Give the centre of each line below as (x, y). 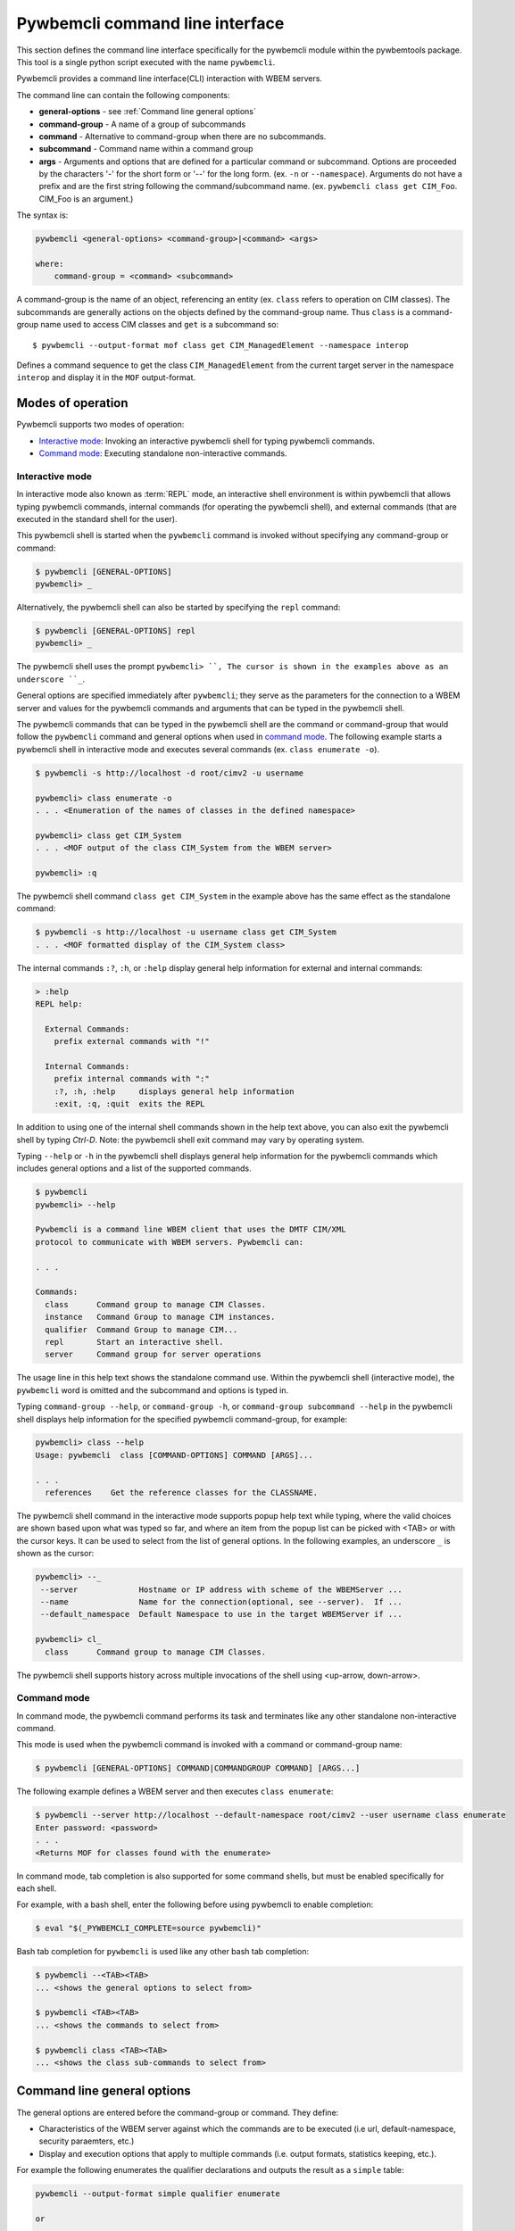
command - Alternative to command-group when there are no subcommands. (183, 136)
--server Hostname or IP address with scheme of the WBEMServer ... (222, 1589)
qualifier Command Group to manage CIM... (141, 1329)
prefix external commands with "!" (132, 1041)
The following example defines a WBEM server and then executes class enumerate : (175, 1791)
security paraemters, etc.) (87, 2141)
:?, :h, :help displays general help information (174, 1091)
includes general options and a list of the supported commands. (134, 1168)
